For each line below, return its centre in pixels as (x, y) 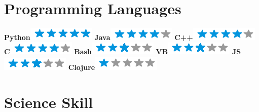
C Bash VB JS (123, 51)
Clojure (82, 67)
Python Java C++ (99, 37)
